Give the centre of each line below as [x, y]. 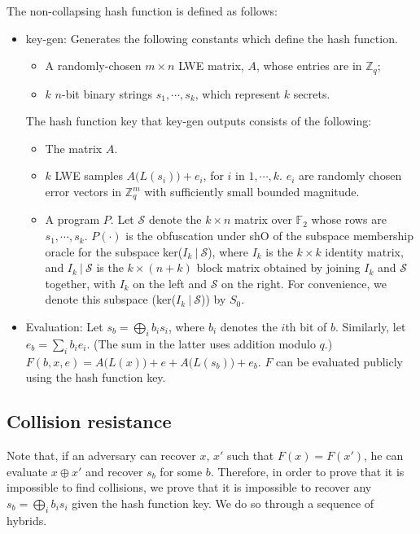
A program [72, 219]
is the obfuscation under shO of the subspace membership [269, 236]
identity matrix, [364, 251]
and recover [114, 471]
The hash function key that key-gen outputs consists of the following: [199, 121]
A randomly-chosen [93, 66]
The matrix [74, 148]
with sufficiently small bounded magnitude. [252, 192]
